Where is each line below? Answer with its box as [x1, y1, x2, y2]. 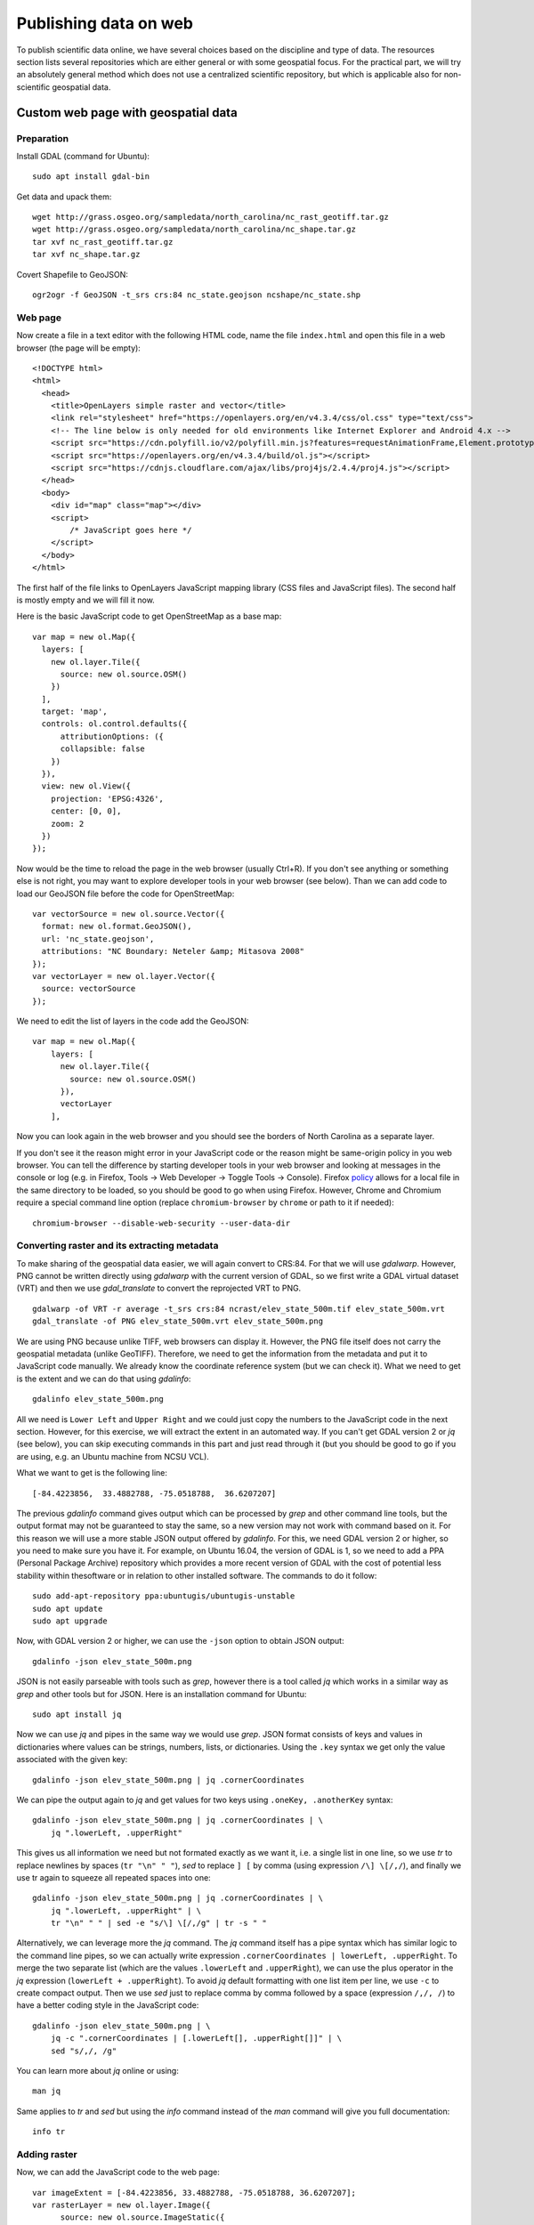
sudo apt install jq [32, 1710, 122, 1719]
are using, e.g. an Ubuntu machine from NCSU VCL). [16, 1451, 209, 1461]
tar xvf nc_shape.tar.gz [32, 249, 141, 260]
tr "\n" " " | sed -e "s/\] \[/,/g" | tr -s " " [50, 1918, 267, 1929]
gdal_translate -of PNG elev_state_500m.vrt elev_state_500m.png [32, 1316, 324, 1326]
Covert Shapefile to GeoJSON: [16, 269, 129, 279]
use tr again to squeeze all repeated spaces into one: [16, 1872, 211, 1882]
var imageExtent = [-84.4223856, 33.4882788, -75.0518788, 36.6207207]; [32, 2188, 356, 2197]
